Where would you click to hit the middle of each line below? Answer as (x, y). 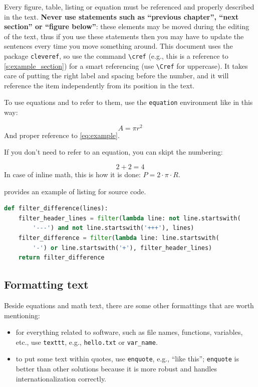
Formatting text (46, 284)
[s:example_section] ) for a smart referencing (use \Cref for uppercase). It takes (126, 66)
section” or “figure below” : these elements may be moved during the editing (127, 26)
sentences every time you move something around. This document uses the (118, 46)
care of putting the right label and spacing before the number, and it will (116, 76)
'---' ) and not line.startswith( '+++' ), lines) (113, 228)
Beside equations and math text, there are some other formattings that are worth (129, 305)
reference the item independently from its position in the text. (99, 85)
